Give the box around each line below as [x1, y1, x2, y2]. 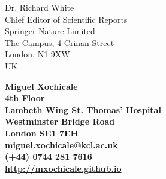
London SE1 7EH [5, 126, 79, 139]
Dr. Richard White [5, 1, 74, 13]
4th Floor [5, 92, 45, 104]
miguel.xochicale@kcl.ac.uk [5, 138, 118, 151]
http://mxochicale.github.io [5, 162, 122, 174]
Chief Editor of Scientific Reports [5, 13, 128, 25]
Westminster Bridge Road [5, 115, 115, 128]
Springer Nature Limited [5, 25, 95, 37]
